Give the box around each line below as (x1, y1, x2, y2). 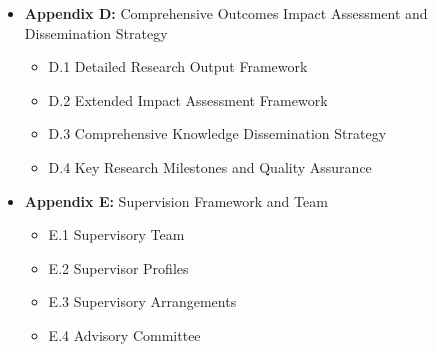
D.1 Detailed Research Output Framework (48, 56, 308, 77)
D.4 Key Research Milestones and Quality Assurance (48, 156, 372, 177)
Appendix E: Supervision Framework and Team (24, 190, 328, 211)
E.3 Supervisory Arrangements (48, 291, 237, 312)
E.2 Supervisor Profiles (48, 257, 189, 278)
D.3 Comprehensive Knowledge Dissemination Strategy (48, 123, 387, 144)
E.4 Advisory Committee (48, 324, 201, 345)
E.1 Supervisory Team (48, 224, 185, 245)
